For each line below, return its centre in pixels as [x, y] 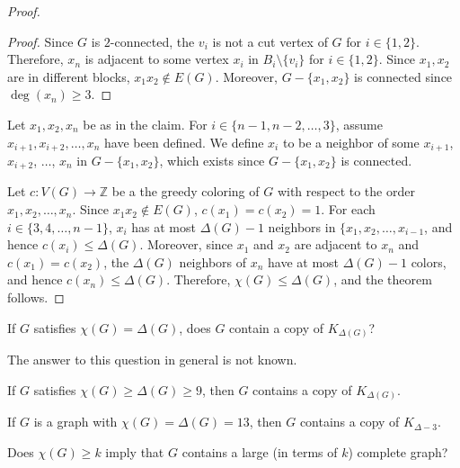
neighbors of [213, 261]
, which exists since [212, 161]
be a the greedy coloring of [186, 191]
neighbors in [302, 226]
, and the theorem [383, 279]
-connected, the [152, 41]
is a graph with [75, 422]
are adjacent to [336, 244]
